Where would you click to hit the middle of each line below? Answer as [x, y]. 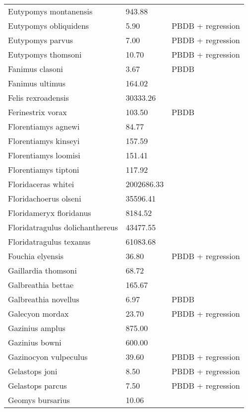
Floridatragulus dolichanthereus [63, 227]
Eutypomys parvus [41, 40]
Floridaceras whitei [41, 184]
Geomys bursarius [39, 400]
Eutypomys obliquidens [49, 26]
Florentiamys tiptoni [44, 170]
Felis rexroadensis [38, 98]
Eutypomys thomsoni [45, 54]
